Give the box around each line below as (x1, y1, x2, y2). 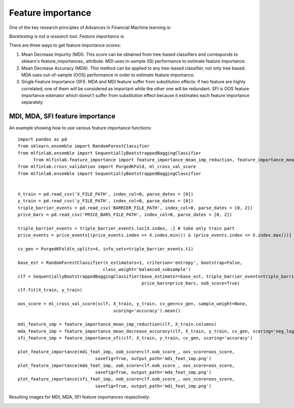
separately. (21, 99, 44, 105)
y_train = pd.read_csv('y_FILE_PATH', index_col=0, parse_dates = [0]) (18, 198, 194, 204)
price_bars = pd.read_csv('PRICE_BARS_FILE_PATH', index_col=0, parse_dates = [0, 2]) (18, 212, 232, 217)
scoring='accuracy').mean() (113, 308, 181, 313)
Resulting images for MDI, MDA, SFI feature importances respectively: (9, 394, 150, 400)
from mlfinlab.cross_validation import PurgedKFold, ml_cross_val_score (18, 164, 196, 169)
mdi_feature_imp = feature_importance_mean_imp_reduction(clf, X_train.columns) (18, 321, 217, 327)
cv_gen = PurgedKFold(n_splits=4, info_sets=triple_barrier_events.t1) (18, 246, 194, 252)
